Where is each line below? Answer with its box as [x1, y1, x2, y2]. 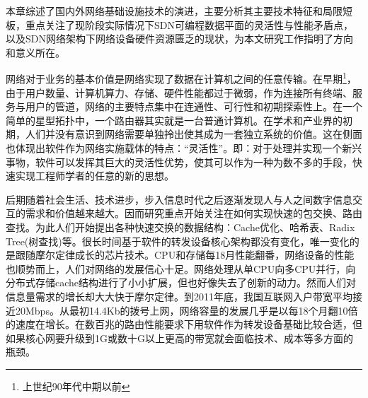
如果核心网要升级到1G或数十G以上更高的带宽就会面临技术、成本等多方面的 [6, 330, 353, 345]
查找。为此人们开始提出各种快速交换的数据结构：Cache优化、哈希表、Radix [6, 219, 355, 234]
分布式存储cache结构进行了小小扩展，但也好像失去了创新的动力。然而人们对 [6, 275, 357, 290]
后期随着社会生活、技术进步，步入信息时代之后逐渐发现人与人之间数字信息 [6, 192, 352, 206]
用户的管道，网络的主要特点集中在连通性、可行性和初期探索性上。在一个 [25, 99, 362, 114]
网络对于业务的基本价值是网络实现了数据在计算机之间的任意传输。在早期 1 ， [6, 69, 357, 86]
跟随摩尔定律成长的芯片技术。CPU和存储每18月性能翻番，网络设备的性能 [15, 247, 355, 262]
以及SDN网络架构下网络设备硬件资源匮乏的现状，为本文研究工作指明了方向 [6, 31, 353, 46]
